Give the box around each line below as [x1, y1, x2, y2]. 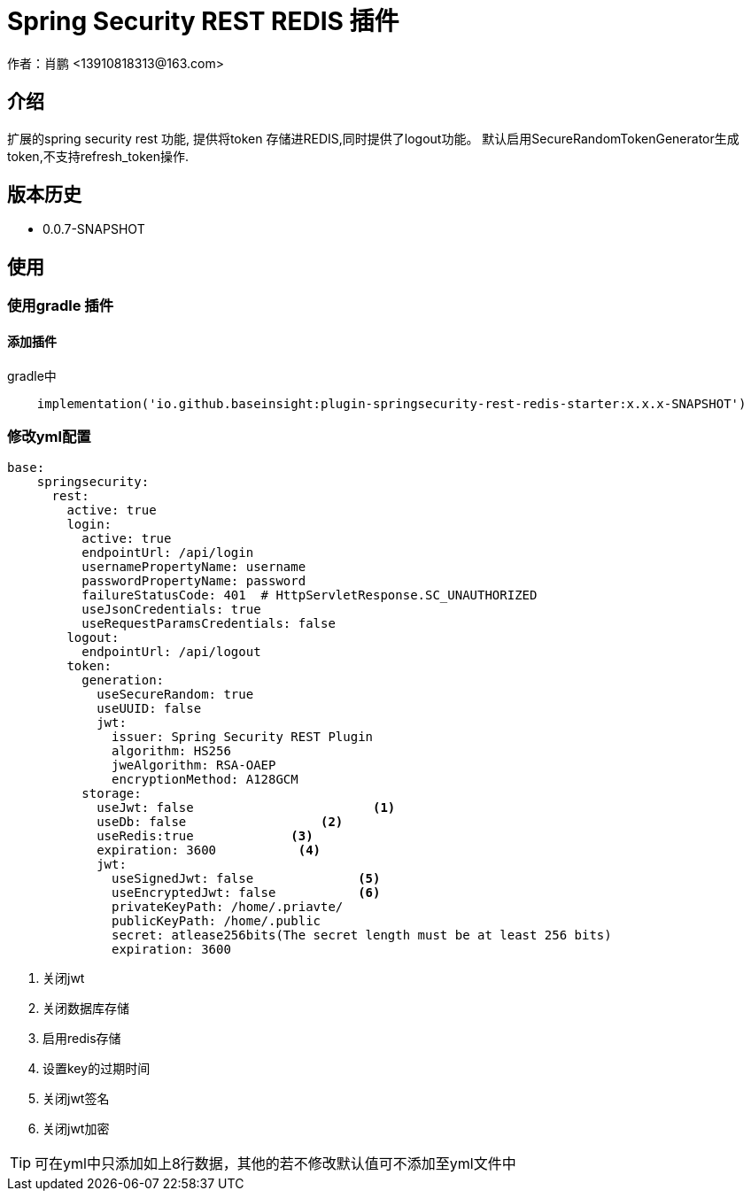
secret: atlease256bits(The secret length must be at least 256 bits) [112, 928, 612, 943]
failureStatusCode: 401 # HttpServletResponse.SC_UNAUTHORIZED [81, 588, 538, 603]
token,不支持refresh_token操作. [7, 148, 189, 164]
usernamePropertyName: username [81, 560, 306, 575]
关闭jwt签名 [43, 1091, 110, 1107]
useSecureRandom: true [97, 687, 254, 702]
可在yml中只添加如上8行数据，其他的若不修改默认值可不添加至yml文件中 [35, 1155, 516, 1173]
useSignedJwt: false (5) [112, 871, 381, 886]
